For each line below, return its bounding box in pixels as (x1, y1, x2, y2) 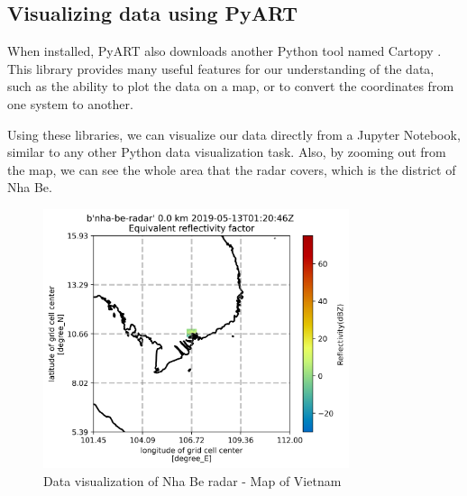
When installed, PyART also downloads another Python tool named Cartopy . (7, 41, 442, 60)
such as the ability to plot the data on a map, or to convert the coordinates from (7, 77, 454, 96)
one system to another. (7, 94, 133, 113)
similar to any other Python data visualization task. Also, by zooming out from (7, 142, 446, 161)
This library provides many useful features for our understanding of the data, (7, 59, 435, 78)
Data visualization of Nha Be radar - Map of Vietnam (43, 471, 342, 490)
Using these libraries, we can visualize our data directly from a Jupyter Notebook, (7, 124, 461, 143)
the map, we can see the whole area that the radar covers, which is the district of (7, 160, 456, 179)
